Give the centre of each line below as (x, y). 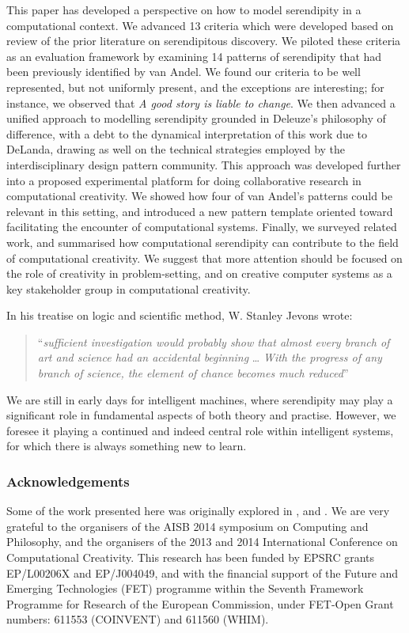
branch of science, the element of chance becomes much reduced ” (193, 373)
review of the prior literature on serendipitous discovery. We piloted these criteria (204, 41)
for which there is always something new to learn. (127, 446)
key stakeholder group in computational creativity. (129, 288)
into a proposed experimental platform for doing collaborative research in (184, 180)
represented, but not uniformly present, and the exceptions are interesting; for (195, 87)
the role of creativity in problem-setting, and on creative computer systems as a (199, 273)
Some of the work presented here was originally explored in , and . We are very (198, 511)
